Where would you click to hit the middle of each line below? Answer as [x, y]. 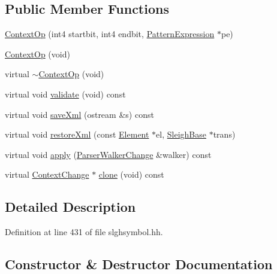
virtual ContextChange [47, 174]
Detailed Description [70, 207]
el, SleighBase [181, 134]
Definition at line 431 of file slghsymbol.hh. [84, 232]
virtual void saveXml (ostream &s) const [79, 114]
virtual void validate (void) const [65, 94]
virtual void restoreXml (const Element [77, 134]
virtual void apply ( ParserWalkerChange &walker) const [108, 154]
